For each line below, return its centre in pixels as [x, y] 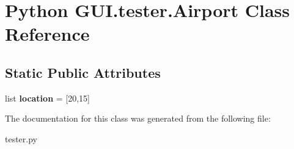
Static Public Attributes [83, 72]
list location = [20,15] [47, 98]
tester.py [21, 138]
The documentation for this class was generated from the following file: [138, 118]
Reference [47, 34]
